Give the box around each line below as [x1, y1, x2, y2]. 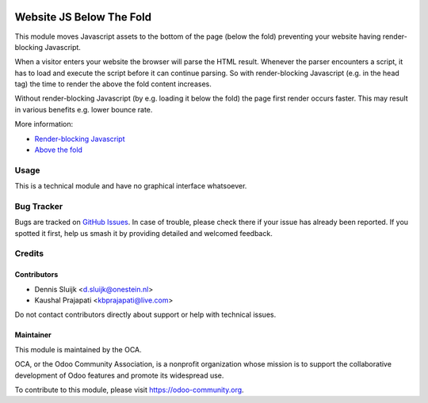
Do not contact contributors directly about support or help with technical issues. [14, 310, 277, 320]
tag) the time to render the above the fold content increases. [14, 79, 212, 89]
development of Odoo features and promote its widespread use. [14, 371, 224, 380]
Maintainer [14, 330, 52, 340]
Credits [14, 248, 44, 259]
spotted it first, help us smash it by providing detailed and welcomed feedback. [14, 228, 273, 238]
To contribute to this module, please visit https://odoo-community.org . [14, 385, 245, 394]
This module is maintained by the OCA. [14, 344, 142, 354]
